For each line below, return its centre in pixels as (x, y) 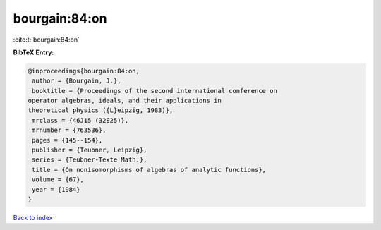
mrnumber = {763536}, (69, 130)
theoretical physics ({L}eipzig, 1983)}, (101, 110)
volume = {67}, (58, 180)
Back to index (33, 217)
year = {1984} (56, 189)
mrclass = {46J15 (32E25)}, (80, 120)
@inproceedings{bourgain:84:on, (84, 71)
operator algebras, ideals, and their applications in (125, 101)
